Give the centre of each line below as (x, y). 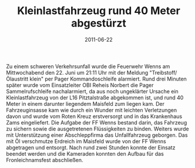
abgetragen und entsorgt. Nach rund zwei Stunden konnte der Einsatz (91, 147)
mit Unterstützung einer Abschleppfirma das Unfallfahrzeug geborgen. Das (97, 135)
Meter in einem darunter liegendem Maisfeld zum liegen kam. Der (85, 103)
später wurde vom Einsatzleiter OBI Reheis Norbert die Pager (80, 85)
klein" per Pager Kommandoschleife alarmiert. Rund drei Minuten (108, 79)
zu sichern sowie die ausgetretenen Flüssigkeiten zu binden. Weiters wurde (97, 129)
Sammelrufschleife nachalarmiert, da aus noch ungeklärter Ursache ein (93, 91)
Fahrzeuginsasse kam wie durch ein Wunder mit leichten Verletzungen (92, 110)
